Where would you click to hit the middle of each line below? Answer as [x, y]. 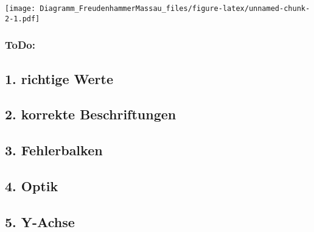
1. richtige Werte [59, 78]
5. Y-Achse [40, 221]
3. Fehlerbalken [54, 150]
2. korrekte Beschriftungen [91, 114]
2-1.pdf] [23, 19]
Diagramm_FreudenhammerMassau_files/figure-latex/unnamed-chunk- [175, 9]
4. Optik [32, 185]
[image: [20, 9]
